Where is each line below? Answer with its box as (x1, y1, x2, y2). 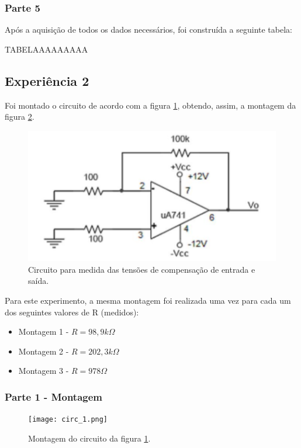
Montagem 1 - (18, 325, 69, 338)
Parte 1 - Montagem (5, 389, 102, 404)
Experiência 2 (5, 71, 89, 89)
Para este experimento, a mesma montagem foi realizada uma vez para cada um (5, 294, 291, 307)
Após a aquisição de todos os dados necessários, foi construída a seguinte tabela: (5, 23, 292, 36)
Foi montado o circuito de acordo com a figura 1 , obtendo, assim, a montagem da (5, 99, 296, 111)
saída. (28, 275, 49, 287)
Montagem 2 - (18, 345, 69, 357)
